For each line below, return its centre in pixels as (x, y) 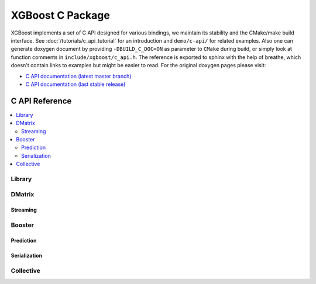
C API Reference (41, 101)
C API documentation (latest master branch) (78, 76)
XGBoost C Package (61, 15)
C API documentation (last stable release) (75, 84)
